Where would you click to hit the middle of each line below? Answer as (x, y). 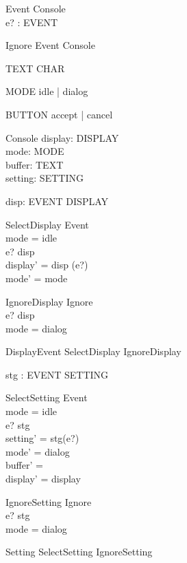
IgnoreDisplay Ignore (49, 301)
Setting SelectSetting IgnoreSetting (79, 552)
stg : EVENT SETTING (57, 374)
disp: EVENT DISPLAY (57, 201)
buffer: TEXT (35, 164)
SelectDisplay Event (47, 224)
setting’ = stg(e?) (42, 438)
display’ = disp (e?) (47, 265)
